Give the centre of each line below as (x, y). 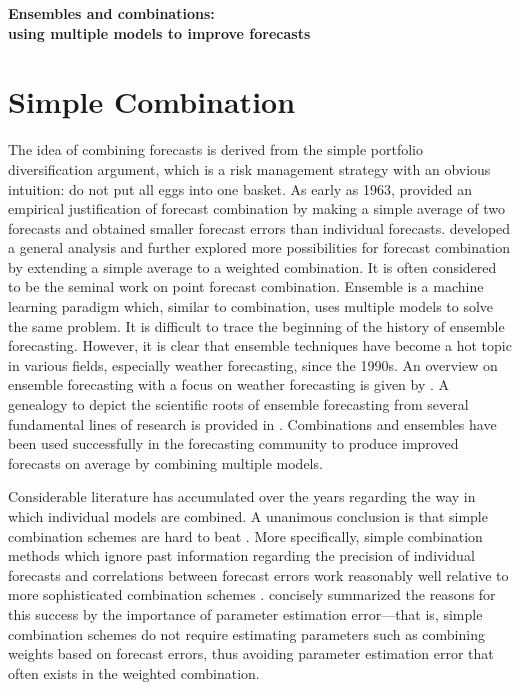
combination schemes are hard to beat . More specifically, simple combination (245, 535)
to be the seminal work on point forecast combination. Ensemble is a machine (246, 286)
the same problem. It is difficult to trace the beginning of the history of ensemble (256, 325)
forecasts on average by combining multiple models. (165, 462)
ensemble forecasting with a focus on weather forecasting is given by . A (229, 384)
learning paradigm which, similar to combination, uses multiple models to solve (251, 306)
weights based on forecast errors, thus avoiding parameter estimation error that (251, 653)
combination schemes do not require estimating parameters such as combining (246, 633)
